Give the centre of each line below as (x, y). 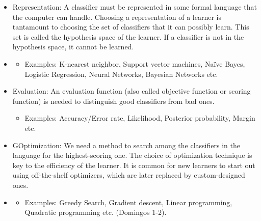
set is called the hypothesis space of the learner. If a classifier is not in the (128, 36)
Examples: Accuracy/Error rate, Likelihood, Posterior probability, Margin (140, 118)
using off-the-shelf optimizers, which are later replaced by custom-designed (129, 175)
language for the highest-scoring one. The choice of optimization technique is (132, 155)
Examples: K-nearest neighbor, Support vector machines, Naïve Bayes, (135, 63)
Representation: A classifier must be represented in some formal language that (135, 7)
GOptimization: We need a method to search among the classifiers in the (126, 145)
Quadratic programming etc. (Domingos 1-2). (96, 212)
